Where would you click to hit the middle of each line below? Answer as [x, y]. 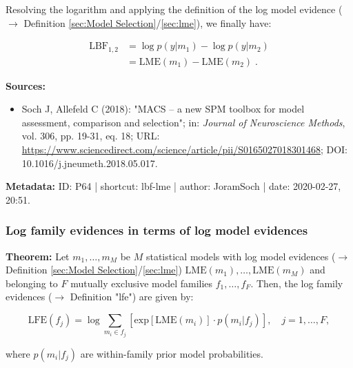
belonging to [32, 283]
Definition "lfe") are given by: [132, 297]
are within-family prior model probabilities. [172, 354]
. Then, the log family [297, 283]
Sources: [26, 85]
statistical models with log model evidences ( [241, 256]
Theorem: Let [38, 256]
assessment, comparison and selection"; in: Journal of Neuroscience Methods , [183, 122]
